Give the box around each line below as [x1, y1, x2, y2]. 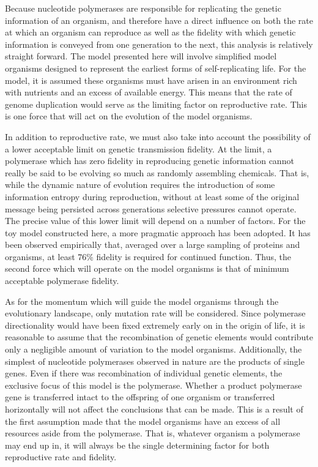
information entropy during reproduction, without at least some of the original [5, 190, 300, 203]
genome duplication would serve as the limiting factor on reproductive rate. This [5, 97, 307, 110]
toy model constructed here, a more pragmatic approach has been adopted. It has [5, 226, 311, 239]
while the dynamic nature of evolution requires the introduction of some [5, 178, 275, 191]
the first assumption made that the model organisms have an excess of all [5, 414, 281, 427]
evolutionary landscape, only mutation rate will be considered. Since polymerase [5, 307, 306, 319]
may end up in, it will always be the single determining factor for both [5, 438, 270, 451]
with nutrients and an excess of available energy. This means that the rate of [5, 86, 292, 99]
